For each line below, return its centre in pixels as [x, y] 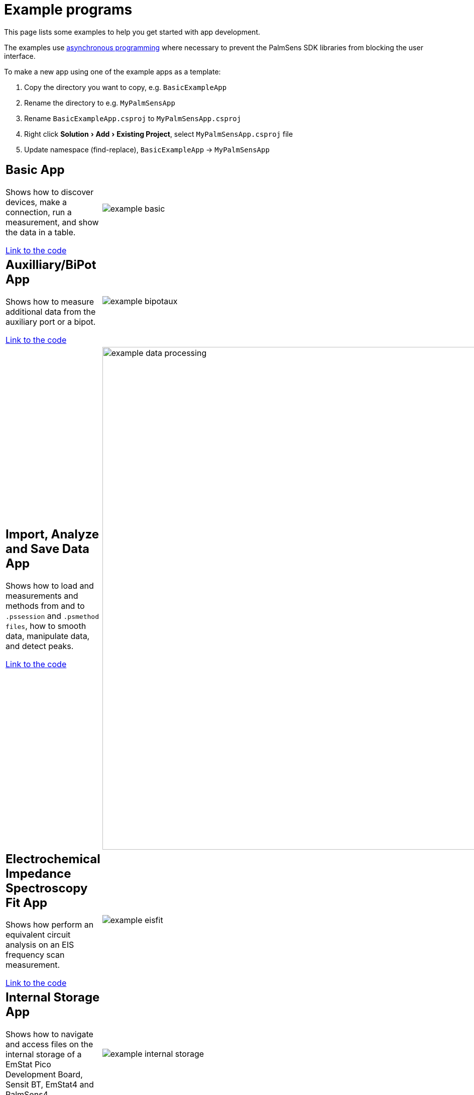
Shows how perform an [50, 925]
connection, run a [39, 212]
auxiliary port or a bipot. [51, 322]
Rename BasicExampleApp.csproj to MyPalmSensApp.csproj [133, 118]
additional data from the [51, 311]
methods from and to [45, 606]
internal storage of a [44, 1055]
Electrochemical [53, 859]
